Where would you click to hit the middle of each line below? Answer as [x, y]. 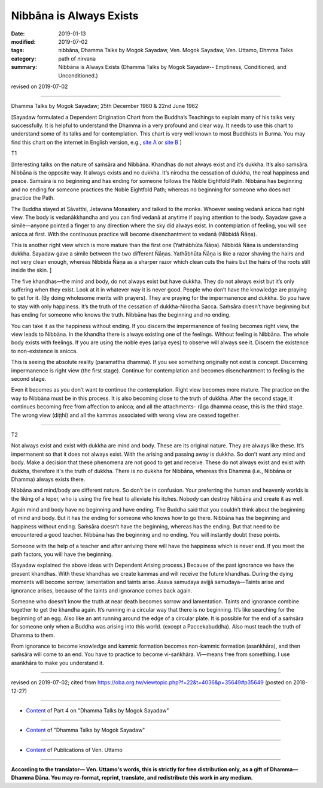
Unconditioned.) [78, 76]
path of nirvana [77, 58]
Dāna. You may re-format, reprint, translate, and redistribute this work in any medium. [144, 778]
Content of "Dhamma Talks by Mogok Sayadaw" [86, 730]
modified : [23, 41]
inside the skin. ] [31, 270]
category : [24, 58]
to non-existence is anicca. [44, 351]
